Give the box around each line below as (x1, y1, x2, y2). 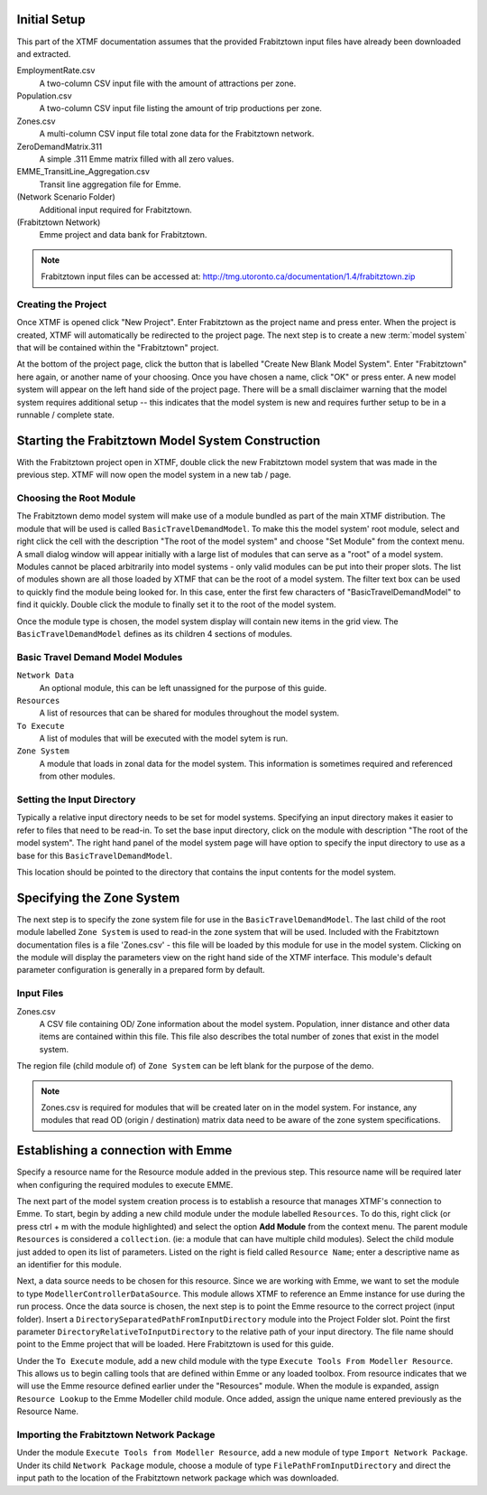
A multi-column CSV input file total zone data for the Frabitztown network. (39, 128, 315, 139)
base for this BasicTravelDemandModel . (16, 850, 173, 861)
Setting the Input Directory (16, 793, 136, 806)
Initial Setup (16, 12, 86, 27)
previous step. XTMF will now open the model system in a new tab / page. (16, 470, 292, 481)
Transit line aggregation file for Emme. (39, 179, 181, 190)
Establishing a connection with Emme (16, 1143, 233, 1158)
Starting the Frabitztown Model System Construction (16, 433, 321, 448)
